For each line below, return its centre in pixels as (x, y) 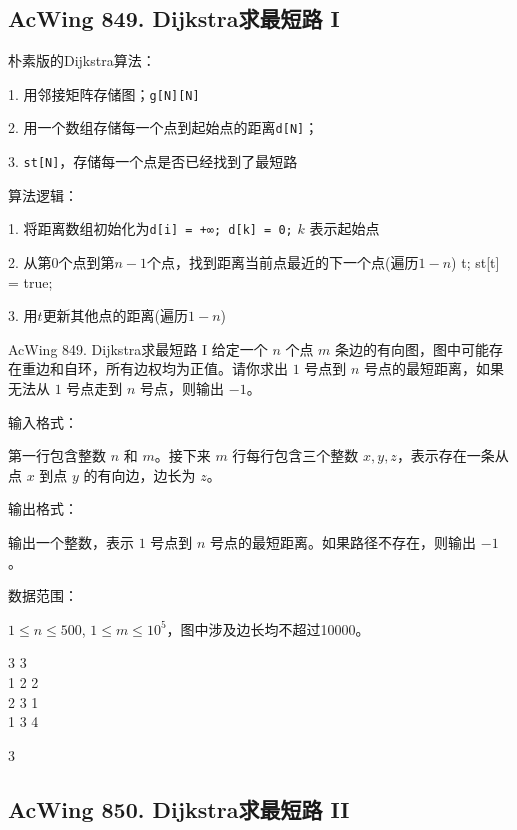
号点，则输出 (182, 387)
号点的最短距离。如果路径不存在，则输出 (343, 541)
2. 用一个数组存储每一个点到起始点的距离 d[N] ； (163, 127)
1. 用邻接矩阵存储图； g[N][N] (104, 93)
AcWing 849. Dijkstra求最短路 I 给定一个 (138, 348)
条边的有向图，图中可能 (412, 348)
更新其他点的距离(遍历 (115, 315)
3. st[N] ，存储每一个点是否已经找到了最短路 (153, 161)
